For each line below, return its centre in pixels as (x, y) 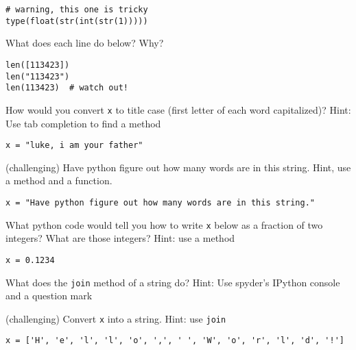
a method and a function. (59, 180)
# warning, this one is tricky (77, 10)
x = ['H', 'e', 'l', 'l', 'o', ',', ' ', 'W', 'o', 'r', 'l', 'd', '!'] (175, 341)
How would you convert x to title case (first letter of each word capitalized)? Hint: (178, 109)
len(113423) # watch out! (67, 88)
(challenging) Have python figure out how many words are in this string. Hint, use (178, 167)
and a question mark (49, 296)
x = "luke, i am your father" (74, 146)
